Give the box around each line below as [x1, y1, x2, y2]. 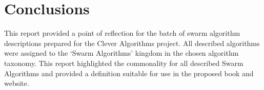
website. [4, 78, 29, 88]
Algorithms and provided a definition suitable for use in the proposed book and [4, 67, 254, 78]
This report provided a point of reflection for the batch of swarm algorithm [4, 28, 240, 38]
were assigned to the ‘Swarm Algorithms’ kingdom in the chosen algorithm [4, 48, 239, 58]
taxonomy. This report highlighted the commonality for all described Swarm [4, 57, 243, 68]
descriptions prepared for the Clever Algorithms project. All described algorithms [4, 37, 260, 48]
